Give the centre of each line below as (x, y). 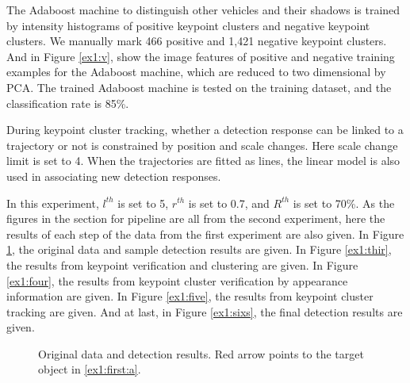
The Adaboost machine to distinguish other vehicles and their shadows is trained (203, 10)
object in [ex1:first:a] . (90, 369)
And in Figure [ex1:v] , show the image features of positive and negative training (201, 56)
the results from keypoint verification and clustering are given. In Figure (182, 264)
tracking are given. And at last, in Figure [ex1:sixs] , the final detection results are (205, 311)
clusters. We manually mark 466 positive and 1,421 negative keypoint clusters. (197, 41)
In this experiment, (53, 203)
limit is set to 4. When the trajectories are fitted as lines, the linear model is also (203, 161)
